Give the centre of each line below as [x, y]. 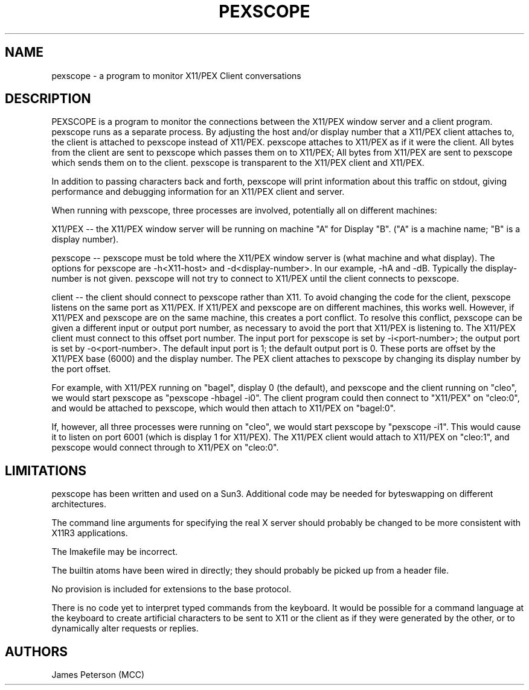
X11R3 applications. [90, 533]
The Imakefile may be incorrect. [115, 552]
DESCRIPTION [48, 99]
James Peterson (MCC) [98, 675]
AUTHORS [37, 651]
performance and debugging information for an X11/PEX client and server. [198, 192]
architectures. [79, 504]
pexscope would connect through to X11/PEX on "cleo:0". [165, 448]
